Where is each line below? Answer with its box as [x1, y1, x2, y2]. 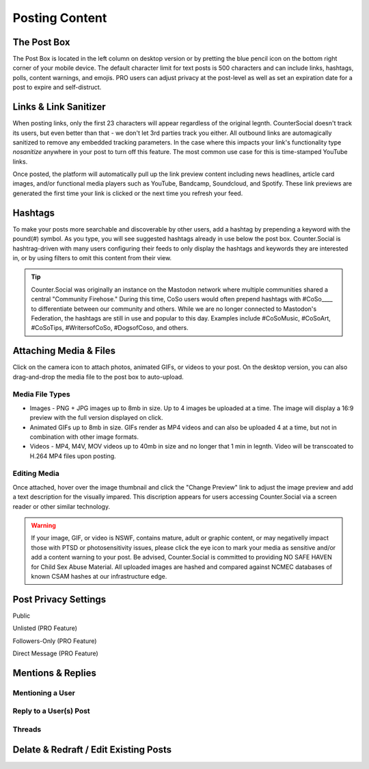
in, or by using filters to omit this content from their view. [12, 253, 172, 262]
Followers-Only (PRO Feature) [12, 637, 97, 645]
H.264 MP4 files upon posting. [29, 452, 116, 460]
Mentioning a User [12, 688, 75, 698]
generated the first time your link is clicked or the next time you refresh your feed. [12, 189, 243, 197]
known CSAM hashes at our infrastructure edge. [31, 572, 167, 580]
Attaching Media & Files [12, 345, 116, 357]
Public [12, 612, 31, 620]
